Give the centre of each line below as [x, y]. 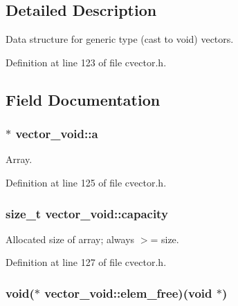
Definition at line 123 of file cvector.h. [86, 62]
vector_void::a [57, 134]
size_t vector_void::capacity [87, 213]
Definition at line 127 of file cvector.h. [86, 262]
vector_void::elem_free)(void [128, 293]
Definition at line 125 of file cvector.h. [86, 182]
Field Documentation [83, 99]
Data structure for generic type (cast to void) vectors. [120, 39]
